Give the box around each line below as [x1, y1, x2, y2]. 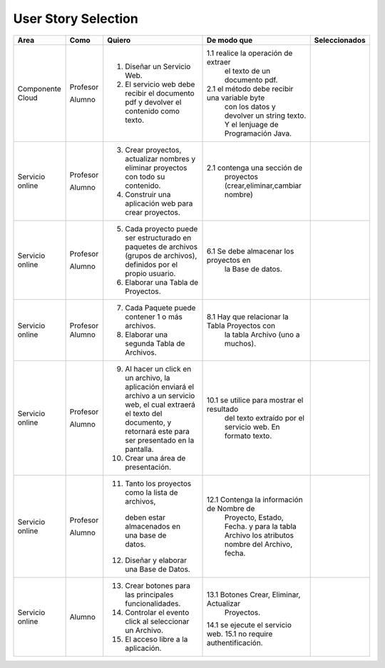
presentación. [125, 462, 171, 472]
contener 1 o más [125, 311, 183, 321]
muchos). [224, 338, 257, 348]
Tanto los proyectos [125, 478, 192, 488]
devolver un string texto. [224, 111, 307, 121]
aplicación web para [125, 198, 193, 208]
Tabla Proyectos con [206, 320, 276, 330]
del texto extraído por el [224, 413, 304, 422]
